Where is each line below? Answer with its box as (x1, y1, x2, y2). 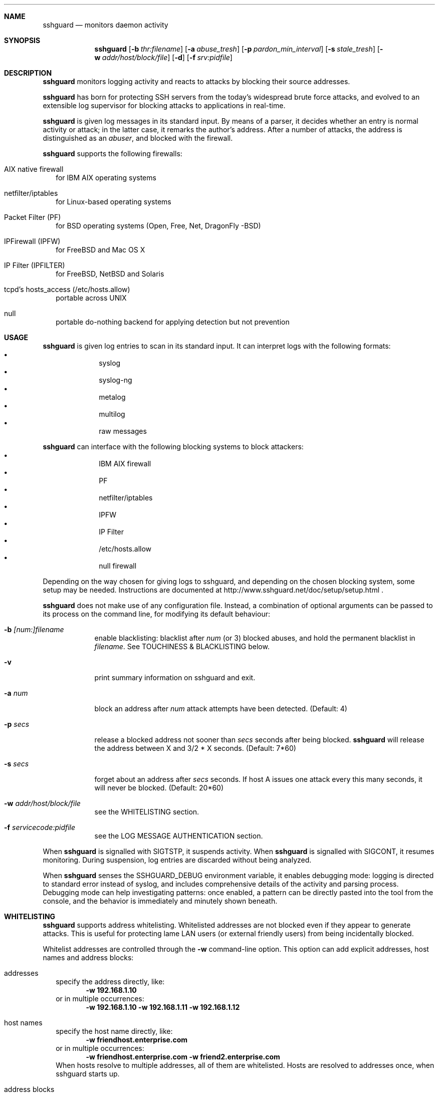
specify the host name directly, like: (56, 1027, 173, 1035)
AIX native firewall (4, 165, 64, 173)
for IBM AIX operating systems (56, 173, 156, 182)
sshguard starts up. (56, 1069, 120, 1078)
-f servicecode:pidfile (4, 823, 76, 832)
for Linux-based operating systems (56, 197, 171, 206)
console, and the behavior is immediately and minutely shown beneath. (43, 897, 278, 905)
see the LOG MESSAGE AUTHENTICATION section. (94, 832, 263, 840)
